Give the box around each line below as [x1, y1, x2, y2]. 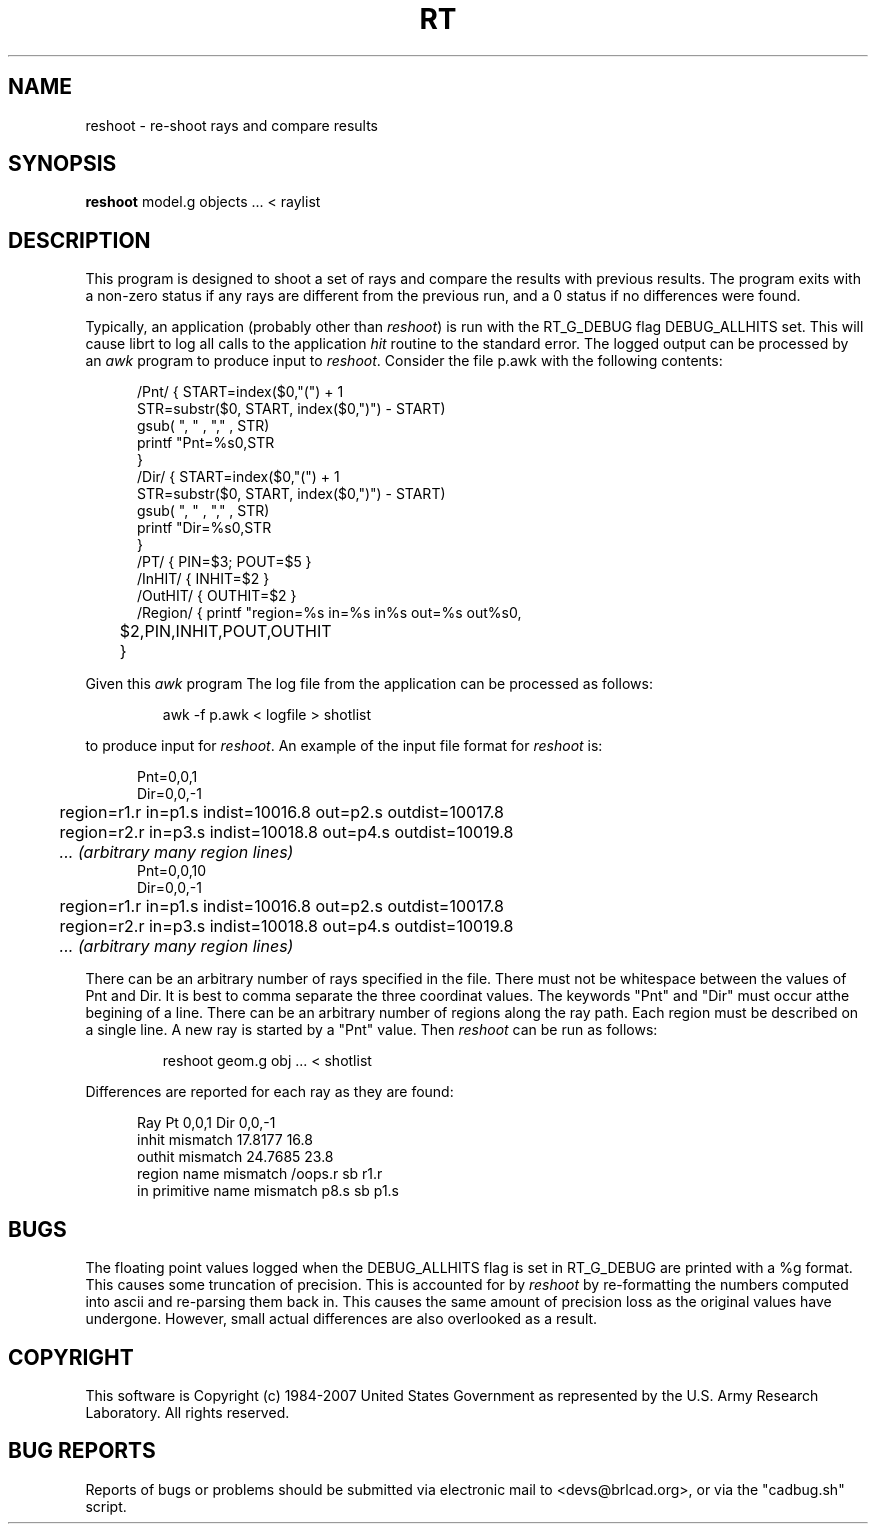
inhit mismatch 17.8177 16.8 [137, 1131, 313, 1149]
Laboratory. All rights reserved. [85, 1403, 290, 1421]
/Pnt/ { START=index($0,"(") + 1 [137, 383, 344, 401]
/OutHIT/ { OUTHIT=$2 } [137, 587, 297, 605]
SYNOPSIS [8, 151, 117, 177]
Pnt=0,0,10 [137, 862, 207, 880]
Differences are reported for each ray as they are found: [85, 1083, 454, 1101]
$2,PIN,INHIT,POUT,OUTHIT [119, 621, 332, 642]
